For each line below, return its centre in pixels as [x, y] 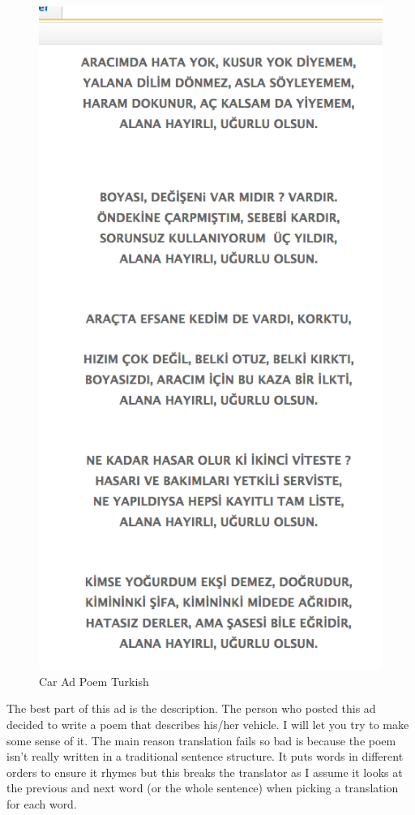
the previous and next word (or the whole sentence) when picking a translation [203, 788]
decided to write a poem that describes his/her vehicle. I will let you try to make [208, 724]
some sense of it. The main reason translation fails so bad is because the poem [201, 740]
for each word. [42, 803]
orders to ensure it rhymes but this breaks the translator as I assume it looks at [205, 772]
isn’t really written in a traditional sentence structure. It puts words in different [205, 756]
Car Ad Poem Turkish [94, 681]
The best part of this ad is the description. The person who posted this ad [191, 708]
